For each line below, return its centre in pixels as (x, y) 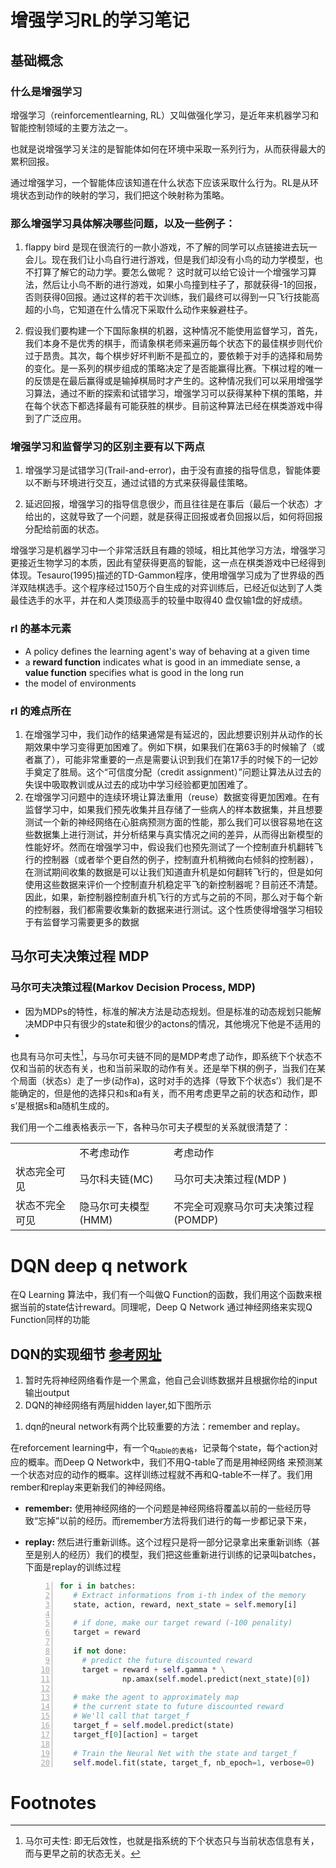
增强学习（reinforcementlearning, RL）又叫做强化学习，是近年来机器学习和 (164, 115)
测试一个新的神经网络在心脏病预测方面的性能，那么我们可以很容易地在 (169, 822)
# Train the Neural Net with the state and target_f (185, 1753)
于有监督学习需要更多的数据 (82, 922)
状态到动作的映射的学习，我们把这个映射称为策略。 (124, 195)
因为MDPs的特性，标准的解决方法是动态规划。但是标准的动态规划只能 (168, 1011)
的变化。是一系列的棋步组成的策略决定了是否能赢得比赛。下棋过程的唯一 (173, 368)
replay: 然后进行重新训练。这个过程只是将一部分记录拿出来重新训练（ (168, 1542)
